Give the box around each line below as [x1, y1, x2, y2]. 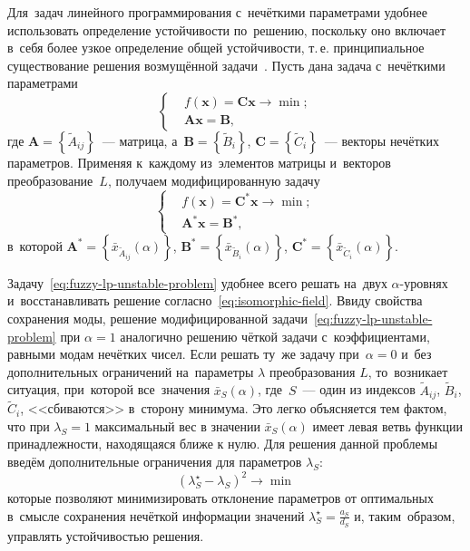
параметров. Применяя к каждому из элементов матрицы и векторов [7, 152, 391, 171]
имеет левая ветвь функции [312, 416, 463, 435]
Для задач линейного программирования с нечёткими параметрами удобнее [7, 3, 427, 21]
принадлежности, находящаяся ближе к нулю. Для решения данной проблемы [7, 434, 438, 453]
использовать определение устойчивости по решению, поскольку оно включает [7, 20, 446, 39]
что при [7, 416, 50, 435]
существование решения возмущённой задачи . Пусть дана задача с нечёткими [7, 55, 446, 74]
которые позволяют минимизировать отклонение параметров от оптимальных [7, 488, 435, 507]
